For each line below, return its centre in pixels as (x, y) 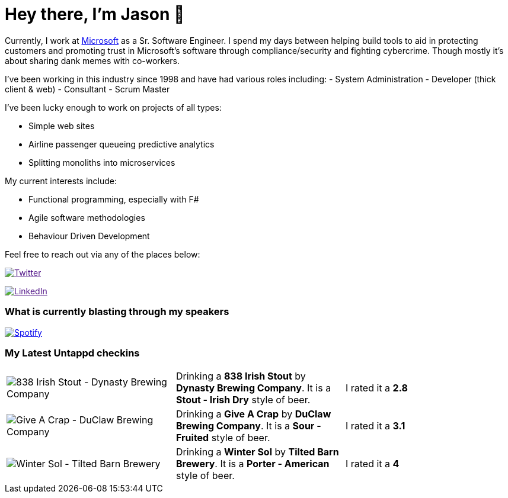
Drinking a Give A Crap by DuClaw (253, 414)
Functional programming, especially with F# (114, 199)
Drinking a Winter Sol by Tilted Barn (257, 452)
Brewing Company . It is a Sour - (248, 426)
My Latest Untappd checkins (72, 353)
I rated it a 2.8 (376, 388)
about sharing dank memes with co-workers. (92, 60)
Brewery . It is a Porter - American (253, 464)
